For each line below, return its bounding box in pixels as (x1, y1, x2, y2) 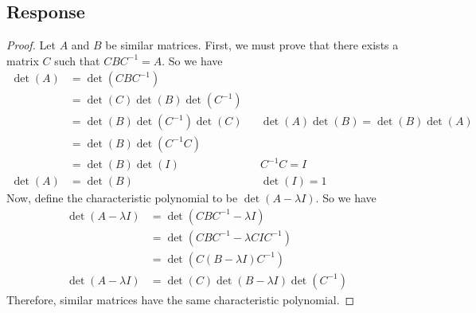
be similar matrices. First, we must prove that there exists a (105, 37, 399, 53)
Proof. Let (6, 37, 56, 53)
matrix (6, 52, 39, 68)
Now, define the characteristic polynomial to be (6, 190, 238, 206)
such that (54, 52, 100, 68)
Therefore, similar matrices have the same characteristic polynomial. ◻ (6, 291, 355, 307)
